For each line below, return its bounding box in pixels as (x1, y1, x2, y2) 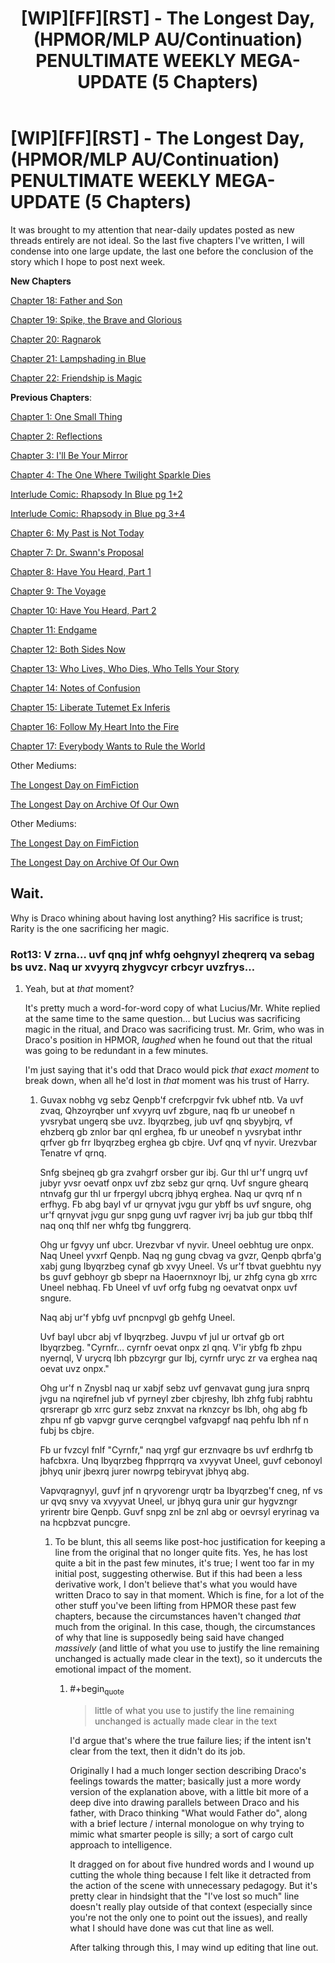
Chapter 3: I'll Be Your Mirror (10, 449, 128, 461)
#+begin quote (69, 1683, 125, 1697)
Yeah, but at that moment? (24, 983, 135, 995)
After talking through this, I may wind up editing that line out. (69, 1941, 319, 1953)
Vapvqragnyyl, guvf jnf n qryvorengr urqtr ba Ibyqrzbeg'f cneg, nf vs (39, 1485, 323, 1497)
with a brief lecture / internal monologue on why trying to (69, 1817, 305, 1829)
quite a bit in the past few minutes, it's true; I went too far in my (54, 1557, 315, 1569)
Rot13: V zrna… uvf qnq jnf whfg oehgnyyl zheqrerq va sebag (10, 947, 315, 961)
